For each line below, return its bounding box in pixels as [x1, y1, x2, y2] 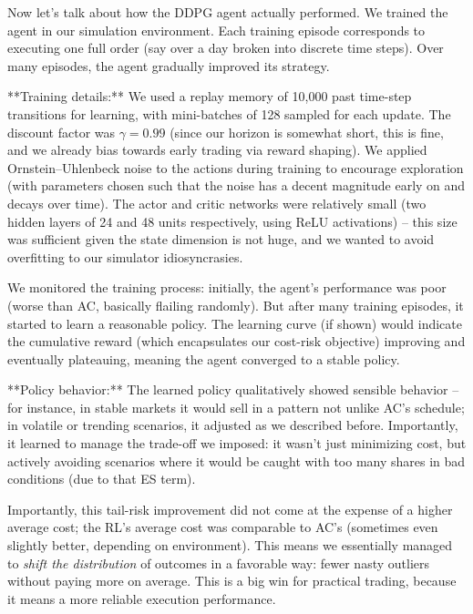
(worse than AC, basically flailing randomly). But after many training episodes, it [7, 295, 464, 314]
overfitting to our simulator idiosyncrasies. [7, 247, 243, 266]
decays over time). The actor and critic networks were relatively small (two [7, 193, 427, 212]
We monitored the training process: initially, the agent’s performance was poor [7, 278, 447, 297]
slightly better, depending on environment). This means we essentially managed [7, 536, 453, 555]
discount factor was [7, 122, 116, 141]
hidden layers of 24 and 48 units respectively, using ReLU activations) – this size [7, 211, 458, 230]
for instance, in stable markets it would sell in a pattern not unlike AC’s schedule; [7, 397, 465, 416]
